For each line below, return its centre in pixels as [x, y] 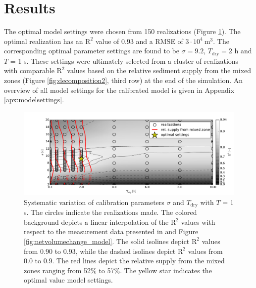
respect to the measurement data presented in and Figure [111, 231]
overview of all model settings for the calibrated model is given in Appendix [119, 90]
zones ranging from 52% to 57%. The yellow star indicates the [118, 270]
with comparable [29, 70]
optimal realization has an [44, 41]
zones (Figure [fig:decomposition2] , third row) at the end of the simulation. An [124, 80]
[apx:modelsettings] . [34, 100]
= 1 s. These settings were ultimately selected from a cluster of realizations [124, 61]
